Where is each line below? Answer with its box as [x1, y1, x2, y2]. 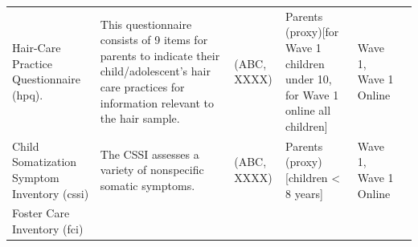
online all [285, 102, 331, 119]
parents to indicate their [100, 47, 220, 63]
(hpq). [12, 86, 43, 103]
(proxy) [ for [285, 23, 339, 40]
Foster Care [12, 204, 70, 221]
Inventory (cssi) [12, 184, 89, 201]
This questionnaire [100, 15, 192, 32]
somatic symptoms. [100, 176, 195, 193]
